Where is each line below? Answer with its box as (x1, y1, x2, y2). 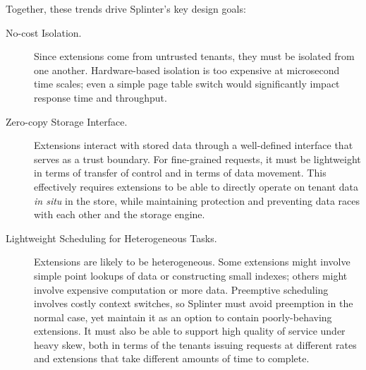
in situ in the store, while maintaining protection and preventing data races (34, 193, 360, 208)
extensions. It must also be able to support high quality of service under (34, 323, 346, 338)
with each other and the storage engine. (34, 207, 205, 222)
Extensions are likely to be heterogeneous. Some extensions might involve (34, 254, 350, 269)
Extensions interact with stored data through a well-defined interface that (34, 138, 353, 153)
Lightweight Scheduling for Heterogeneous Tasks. (6, 230, 217, 245)
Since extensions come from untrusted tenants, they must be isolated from (34, 49, 355, 64)
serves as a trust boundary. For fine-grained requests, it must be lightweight (34, 151, 361, 166)
